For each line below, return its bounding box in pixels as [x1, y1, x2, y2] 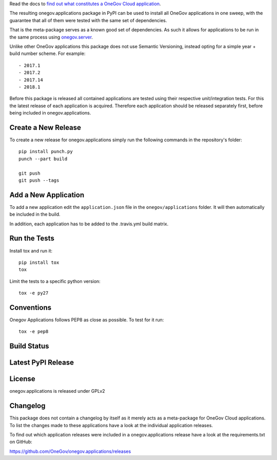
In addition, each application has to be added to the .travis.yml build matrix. [9, 221, 169, 227]
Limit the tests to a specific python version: [9, 278, 101, 284]
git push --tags [18, 177, 60, 183]
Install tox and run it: [9, 247, 53, 254]
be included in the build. [9, 211, 61, 218]
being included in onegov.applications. [9, 110, 91, 116]
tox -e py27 [18, 290, 49, 296]
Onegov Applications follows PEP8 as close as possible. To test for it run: [9, 317, 164, 323]
